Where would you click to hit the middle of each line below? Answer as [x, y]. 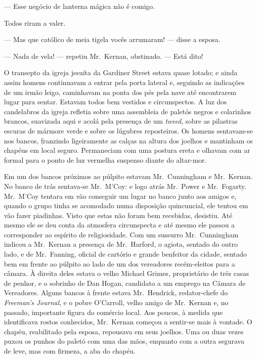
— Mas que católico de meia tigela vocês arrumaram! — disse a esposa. [112, 39]
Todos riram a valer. [35, 22]
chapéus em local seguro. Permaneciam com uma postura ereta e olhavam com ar [127, 150]
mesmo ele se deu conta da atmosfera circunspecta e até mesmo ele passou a [119, 225]
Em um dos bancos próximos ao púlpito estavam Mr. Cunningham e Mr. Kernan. [128, 176]
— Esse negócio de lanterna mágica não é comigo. [80, 6]
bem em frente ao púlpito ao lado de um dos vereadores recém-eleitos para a [120, 263]
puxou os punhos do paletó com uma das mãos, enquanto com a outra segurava [124, 341]
